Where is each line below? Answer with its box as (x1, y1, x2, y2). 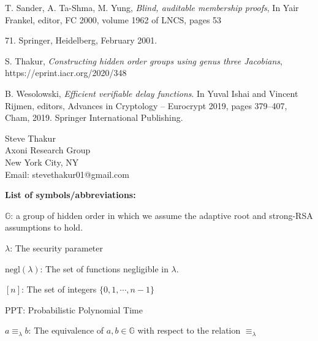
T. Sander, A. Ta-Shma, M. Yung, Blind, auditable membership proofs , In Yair (5, 1, 299, 13)
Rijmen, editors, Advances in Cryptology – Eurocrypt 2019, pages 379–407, (5, 99, 287, 112)
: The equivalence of (28, 324, 104, 337)
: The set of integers (21, 283, 97, 296)
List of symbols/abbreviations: (5, 188, 136, 201)
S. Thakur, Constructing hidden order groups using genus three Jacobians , (5, 54, 282, 67)
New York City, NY (5, 155, 79, 168)
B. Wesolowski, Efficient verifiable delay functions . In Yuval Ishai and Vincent (5, 86, 298, 99)
